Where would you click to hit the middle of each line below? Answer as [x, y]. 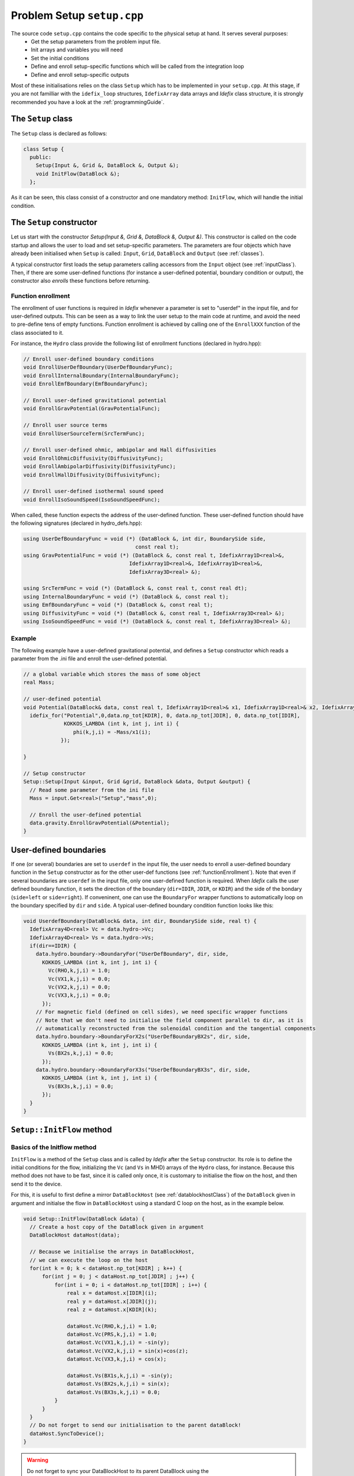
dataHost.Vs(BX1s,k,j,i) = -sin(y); [120, 1376]
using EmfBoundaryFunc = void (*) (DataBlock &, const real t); [118, 605]
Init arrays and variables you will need [77, 50]
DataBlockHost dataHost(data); [75, 1235]
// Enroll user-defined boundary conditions [89, 359]
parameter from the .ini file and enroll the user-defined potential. [89, 659]
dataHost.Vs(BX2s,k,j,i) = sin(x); [118, 1384]
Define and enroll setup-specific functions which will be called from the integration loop [137, 66]
